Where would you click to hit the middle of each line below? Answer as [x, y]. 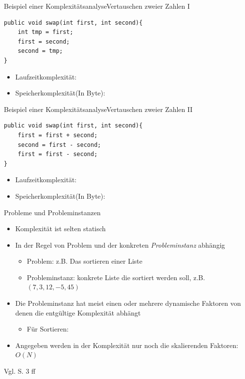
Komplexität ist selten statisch [61, 229]
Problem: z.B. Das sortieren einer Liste [84, 261]
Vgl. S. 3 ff [20, 371]
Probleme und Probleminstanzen [52, 212]
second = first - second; [59, 145]
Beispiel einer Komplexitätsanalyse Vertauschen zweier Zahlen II [98, 109]
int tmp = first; [46, 32]
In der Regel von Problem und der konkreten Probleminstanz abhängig [120, 245]
